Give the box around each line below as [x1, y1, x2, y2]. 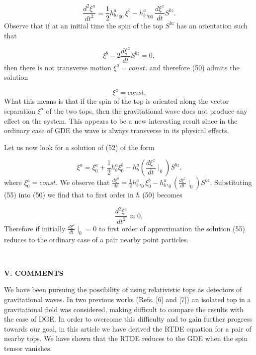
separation [4, 105, 36, 116]
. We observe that [56, 177, 110, 187]
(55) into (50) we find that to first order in [4, 189, 134, 200]
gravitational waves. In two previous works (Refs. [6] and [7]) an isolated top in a [4, 294, 251, 304]
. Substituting [210, 177, 252, 187]
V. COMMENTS [4, 267, 64, 278]
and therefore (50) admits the [149, 62, 240, 72]
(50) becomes [142, 189, 182, 200]
